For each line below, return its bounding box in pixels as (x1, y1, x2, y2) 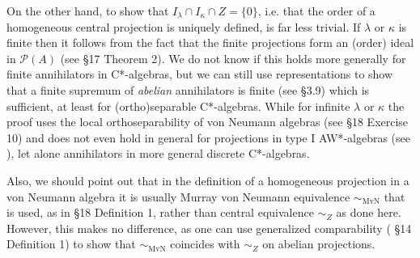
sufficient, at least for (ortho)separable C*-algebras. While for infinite (6, 97, 350, 114)
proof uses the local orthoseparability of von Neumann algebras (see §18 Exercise (6, 113, 409, 130)
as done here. (336, 204, 401, 221)
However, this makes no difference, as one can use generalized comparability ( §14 (6, 219, 412, 236)
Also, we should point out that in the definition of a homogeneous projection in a (6, 171, 409, 188)
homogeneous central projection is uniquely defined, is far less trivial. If (6, 18, 361, 35)
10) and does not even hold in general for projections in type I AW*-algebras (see (6, 129, 411, 146)
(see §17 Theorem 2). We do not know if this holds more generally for (60, 49, 406, 66)
